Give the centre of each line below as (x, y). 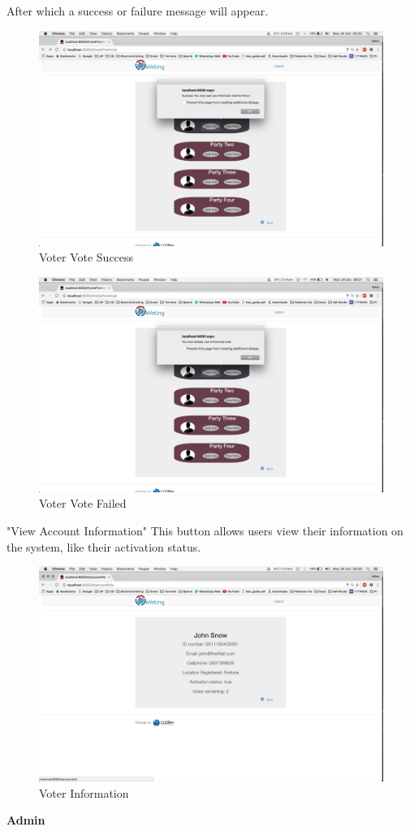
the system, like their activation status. (104, 546)
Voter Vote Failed (83, 503)
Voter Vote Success (86, 257)
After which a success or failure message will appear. (138, 11)
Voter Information (84, 792)
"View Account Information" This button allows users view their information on (205, 530)
